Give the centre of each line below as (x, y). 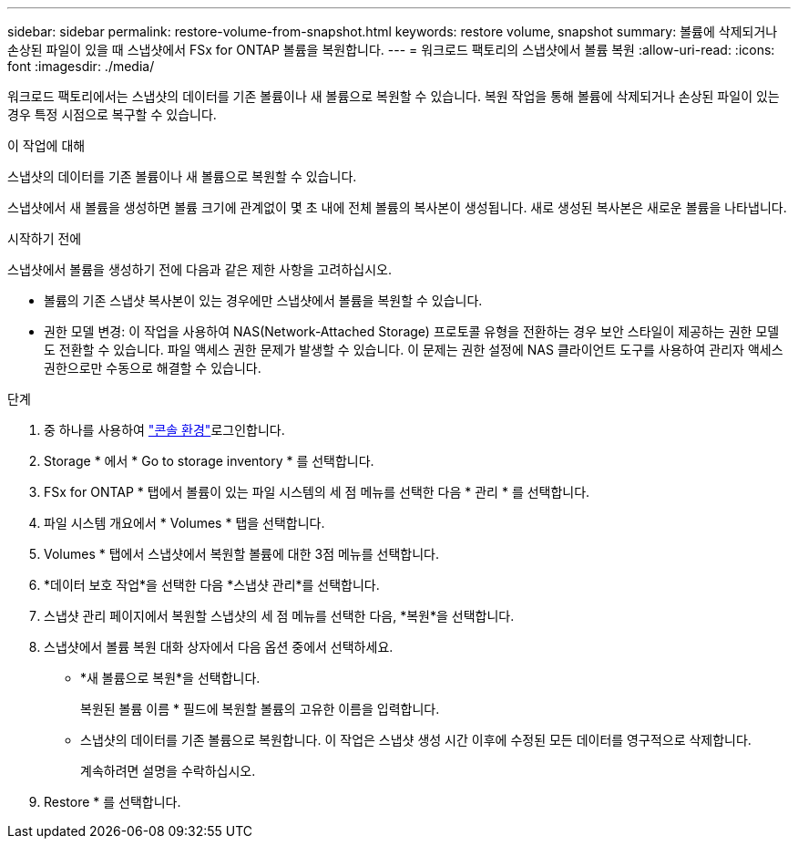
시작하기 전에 (45, 238)
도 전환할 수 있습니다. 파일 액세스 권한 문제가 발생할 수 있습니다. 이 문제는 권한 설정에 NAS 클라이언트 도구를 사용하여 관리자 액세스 (414, 350)
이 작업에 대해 (46, 145)
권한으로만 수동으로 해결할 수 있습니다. (153, 368)
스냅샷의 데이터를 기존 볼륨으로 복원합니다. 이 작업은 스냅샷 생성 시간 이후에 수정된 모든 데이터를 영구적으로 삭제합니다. (416, 740)
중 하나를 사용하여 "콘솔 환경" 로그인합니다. (164, 430)
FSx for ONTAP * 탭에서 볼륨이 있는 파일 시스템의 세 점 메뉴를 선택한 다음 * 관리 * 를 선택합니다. (317, 492)
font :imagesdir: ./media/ (81, 66)
